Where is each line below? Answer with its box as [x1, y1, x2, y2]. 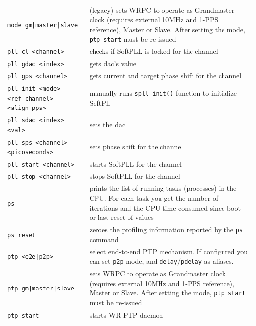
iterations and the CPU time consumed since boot [89, 202, 241, 213]
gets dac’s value [89, 58, 137, 69]
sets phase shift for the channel [89, 141, 183, 151]
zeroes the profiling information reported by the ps [89, 224, 243, 234]
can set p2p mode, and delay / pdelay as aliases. [89, 256, 234, 266]
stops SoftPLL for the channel [89, 171, 180, 181]
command [89, 234, 119, 244]
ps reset [7, 231, 36, 239]
